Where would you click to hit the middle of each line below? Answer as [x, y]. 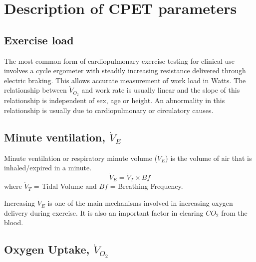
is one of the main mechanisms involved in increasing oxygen [140, 203]
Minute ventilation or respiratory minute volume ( [81, 158]
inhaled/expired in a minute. [48, 168]
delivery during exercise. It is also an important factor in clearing [104, 212]
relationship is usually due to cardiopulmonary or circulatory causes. [109, 110]
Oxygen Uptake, [47, 249]
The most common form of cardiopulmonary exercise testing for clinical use [120, 61]
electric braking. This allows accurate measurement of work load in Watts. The [125, 80]
